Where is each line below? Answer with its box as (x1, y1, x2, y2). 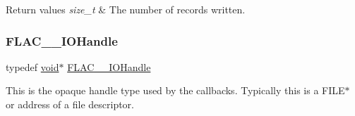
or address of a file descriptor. (6, 97, 134, 111)
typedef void (6, 59, 59, 74)
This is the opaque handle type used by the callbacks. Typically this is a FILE (6, 83, 345, 98)
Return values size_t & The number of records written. (6, 2, 246, 16)
